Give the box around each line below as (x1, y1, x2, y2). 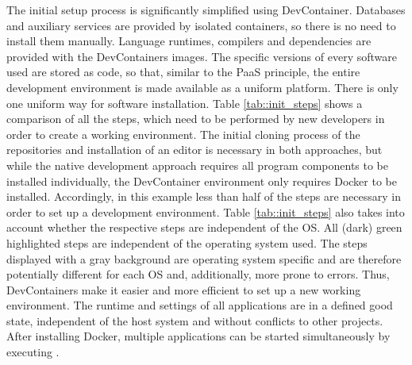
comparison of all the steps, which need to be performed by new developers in (6, 110, 385, 127)
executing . (6, 344, 60, 360)
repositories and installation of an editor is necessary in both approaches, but (6, 141, 383, 158)
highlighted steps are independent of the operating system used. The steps (6, 234, 368, 251)
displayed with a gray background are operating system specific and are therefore (6, 250, 402, 267)
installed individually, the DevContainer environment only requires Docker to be (6, 172, 397, 189)
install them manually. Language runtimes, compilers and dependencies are (6, 33, 372, 49)
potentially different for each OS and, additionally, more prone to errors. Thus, (6, 266, 390, 282)
